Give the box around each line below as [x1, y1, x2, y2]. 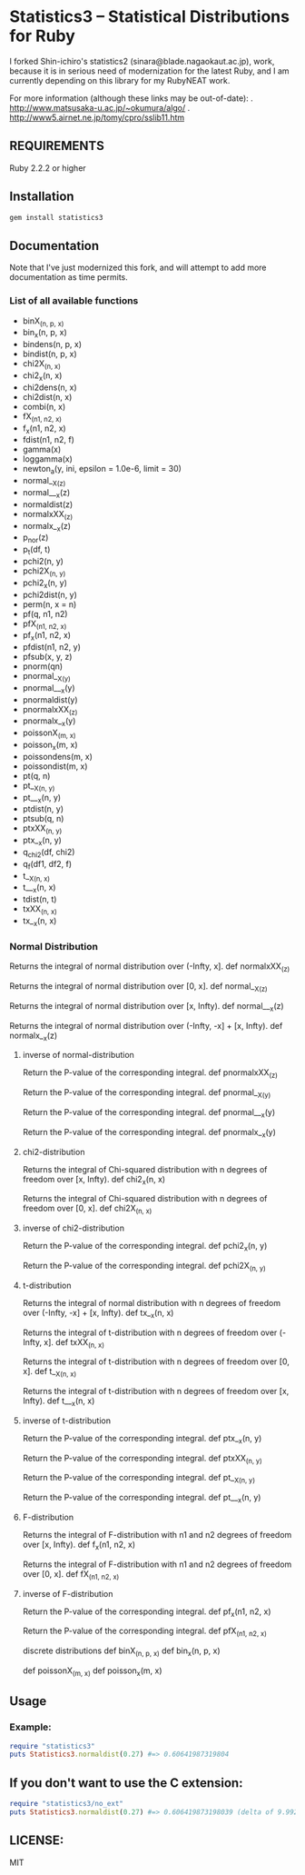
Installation [9, 189, 74, 204]
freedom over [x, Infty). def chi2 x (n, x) [22, 1173, 166, 1187]
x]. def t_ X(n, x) [22, 1366, 77, 1379]
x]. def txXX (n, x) [44, 1336, 104, 1350]
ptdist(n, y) [22, 803, 64, 814]
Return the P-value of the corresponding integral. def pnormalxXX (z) [22, 1067, 279, 1081]
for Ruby [9, 25, 75, 46]
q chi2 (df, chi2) [22, 847, 75, 860]
